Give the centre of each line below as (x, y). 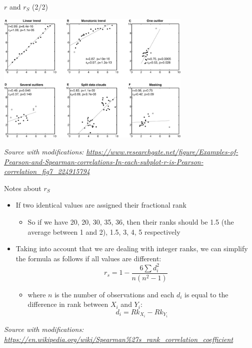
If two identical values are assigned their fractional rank (101, 205)
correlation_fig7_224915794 (47, 171)
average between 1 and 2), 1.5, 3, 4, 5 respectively (104, 231)
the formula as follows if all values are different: (88, 258)
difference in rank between (68, 304)
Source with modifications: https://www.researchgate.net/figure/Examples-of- (121, 152)
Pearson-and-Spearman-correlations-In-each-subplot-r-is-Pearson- (104, 161)
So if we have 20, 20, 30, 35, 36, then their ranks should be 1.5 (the (131, 222)
